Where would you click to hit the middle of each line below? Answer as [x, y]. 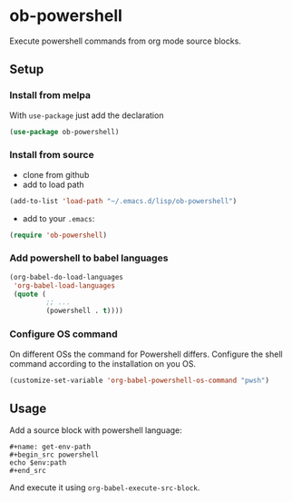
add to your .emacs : [58, 218]
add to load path [53, 184]
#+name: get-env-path [50, 447]
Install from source [52, 155]
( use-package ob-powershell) [64, 132]
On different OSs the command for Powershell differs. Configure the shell [146, 354]
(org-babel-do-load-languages [67, 277]
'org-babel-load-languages [64, 285]
